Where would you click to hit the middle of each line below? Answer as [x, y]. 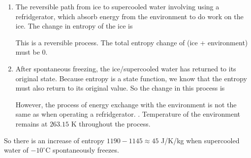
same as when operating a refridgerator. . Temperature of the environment [128, 114]
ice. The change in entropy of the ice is [74, 26]
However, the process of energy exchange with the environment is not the [126, 104]
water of [16, 150]
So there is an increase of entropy [54, 140]
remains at [31, 123]
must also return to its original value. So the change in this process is [120, 88]
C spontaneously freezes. [82, 150]
